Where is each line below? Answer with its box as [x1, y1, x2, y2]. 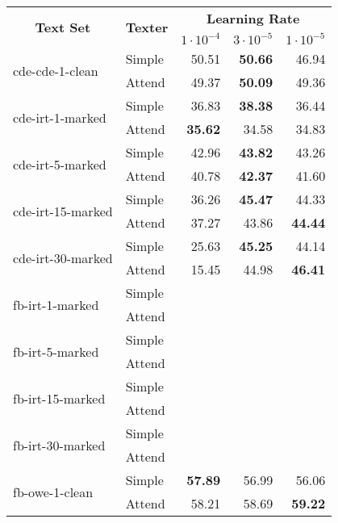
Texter [125, 17, 169, 36]
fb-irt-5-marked [13, 341, 99, 361]
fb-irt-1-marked [13, 295, 99, 314]
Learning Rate [207, 9, 300, 27]
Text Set [35, 17, 91, 36]
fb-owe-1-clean [13, 482, 94, 501]
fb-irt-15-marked [13, 388, 106, 408]
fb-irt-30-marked [13, 435, 106, 454]
